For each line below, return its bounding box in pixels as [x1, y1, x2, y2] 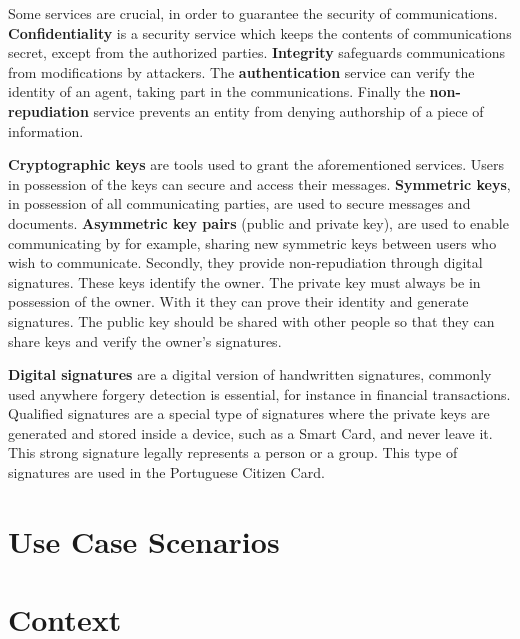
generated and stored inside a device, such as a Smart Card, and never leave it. [8, 422, 493, 443]
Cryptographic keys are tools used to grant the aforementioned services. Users [8, 154, 505, 175]
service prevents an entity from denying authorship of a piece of [93, 100, 484, 121]
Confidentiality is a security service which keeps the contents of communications [8, 22, 512, 43]
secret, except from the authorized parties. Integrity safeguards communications [8, 42, 506, 63]
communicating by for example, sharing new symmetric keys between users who [8, 232, 497, 253]
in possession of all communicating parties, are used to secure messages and [8, 193, 471, 214]
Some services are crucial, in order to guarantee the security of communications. [8, 3, 498, 23]
